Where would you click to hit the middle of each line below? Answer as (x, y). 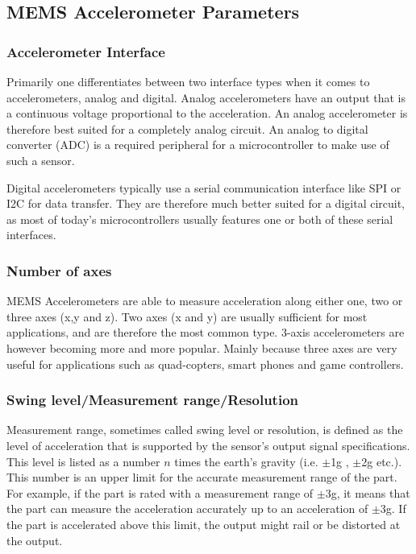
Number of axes (59, 270)
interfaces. (31, 235)
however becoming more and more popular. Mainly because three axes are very (202, 347)
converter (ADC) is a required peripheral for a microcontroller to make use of (198, 145)
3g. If (393, 509)
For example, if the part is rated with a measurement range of (160, 492)
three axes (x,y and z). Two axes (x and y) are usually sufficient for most (187, 316)
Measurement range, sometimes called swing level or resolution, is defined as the (205, 430)
